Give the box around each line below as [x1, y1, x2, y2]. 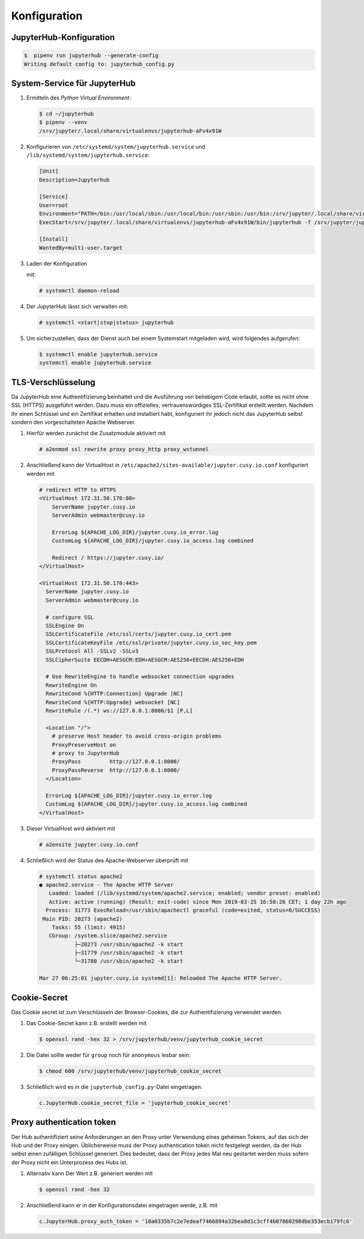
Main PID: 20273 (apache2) [42, 915, 123, 922]
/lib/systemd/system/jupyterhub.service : [26, 152, 150, 159]
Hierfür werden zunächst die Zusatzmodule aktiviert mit [26, 430, 166, 437]
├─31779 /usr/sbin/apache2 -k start [74, 949, 183, 956]
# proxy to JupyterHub [52, 750, 120, 756]
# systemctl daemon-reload [39, 287, 120, 294]
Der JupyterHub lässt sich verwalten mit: [26, 303, 129, 310]
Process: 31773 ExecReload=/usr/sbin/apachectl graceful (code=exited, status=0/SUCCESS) [45, 907, 321, 914]
